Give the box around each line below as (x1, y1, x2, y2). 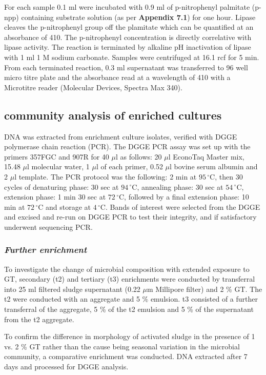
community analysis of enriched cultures (4, 107, 222, 123)
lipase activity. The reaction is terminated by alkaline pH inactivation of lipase (4, 42, 251, 52)
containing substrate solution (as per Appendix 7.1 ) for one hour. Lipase (21, 11, 256, 22)
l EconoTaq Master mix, (168, 151, 244, 162)
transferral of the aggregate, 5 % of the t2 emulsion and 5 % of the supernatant (4, 304, 254, 314)
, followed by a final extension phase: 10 (124, 191, 249, 202)
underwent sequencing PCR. (4, 221, 93, 232)
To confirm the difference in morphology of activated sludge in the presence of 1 (4, 331, 255, 342)
